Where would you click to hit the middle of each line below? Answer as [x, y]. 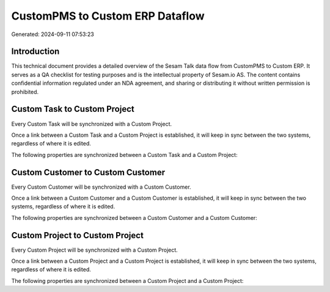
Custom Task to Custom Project [73, 109]
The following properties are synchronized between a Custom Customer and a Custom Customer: [134, 217]
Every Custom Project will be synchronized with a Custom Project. [95, 250]
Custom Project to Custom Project [77, 235]
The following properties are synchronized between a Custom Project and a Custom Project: [127, 280]
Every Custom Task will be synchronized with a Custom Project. [92, 124]
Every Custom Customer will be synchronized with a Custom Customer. [101, 187]
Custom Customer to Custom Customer [88, 172]
